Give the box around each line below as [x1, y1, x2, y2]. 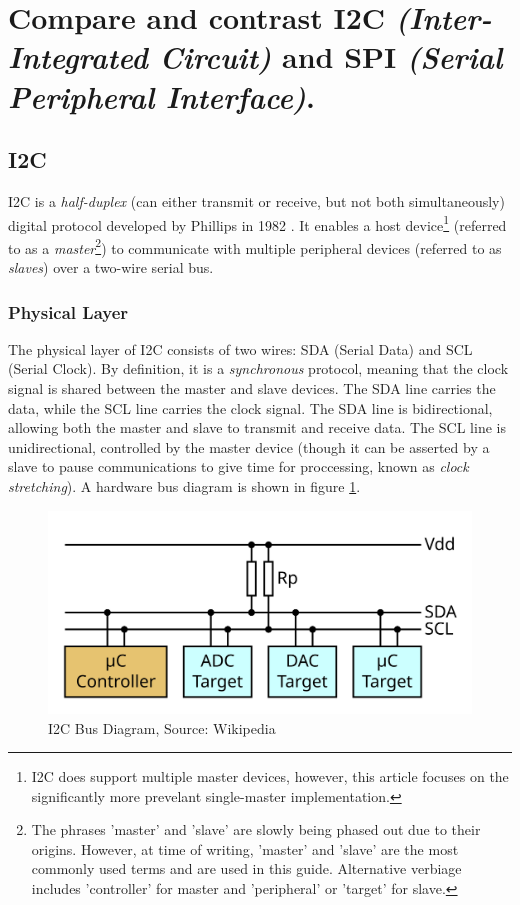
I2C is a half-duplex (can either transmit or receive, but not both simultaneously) [8, 190, 505, 211]
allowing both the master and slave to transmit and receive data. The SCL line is [8, 417, 506, 438]
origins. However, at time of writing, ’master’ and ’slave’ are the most [31, 838, 459, 859]
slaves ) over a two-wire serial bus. [8, 257, 214, 278]
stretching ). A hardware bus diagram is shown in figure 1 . [8, 476, 361, 497]
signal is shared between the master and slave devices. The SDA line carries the [8, 378, 496, 399]
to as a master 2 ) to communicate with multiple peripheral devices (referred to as [8, 234, 502, 258]
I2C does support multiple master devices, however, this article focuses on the [31, 766, 509, 787]
